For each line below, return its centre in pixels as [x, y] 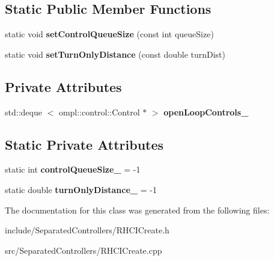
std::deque [23, 112]
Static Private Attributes [84, 144]
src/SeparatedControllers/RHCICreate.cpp [84, 250]
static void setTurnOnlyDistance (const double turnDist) [115, 54]
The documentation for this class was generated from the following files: [137, 210]
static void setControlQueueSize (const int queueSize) [109, 34]
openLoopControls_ [206, 112]
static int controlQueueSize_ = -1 [73, 169]
